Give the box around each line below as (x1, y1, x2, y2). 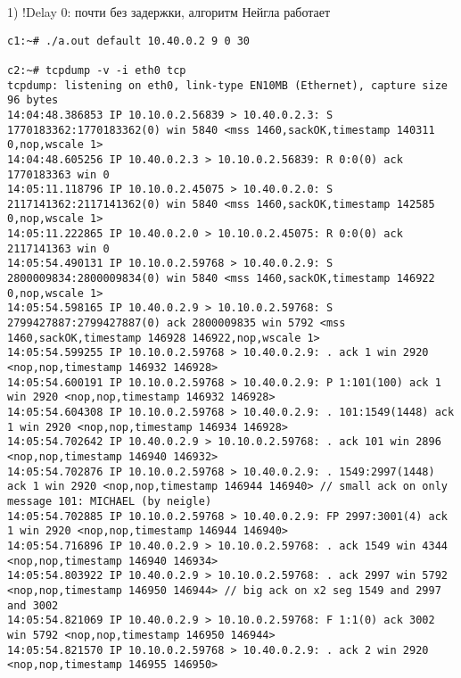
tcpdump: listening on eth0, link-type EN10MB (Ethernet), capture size (7, 79, 448, 92)
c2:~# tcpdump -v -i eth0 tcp (7, 63, 186, 77)
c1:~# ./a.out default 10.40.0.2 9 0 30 (7, 34, 251, 47)
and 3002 (7, 599, 59, 612)
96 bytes (7, 94, 59, 107)
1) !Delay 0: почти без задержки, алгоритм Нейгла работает (7, 3, 331, 21)
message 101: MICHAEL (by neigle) (7, 494, 212, 508)
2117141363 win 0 (7, 242, 110, 255)
